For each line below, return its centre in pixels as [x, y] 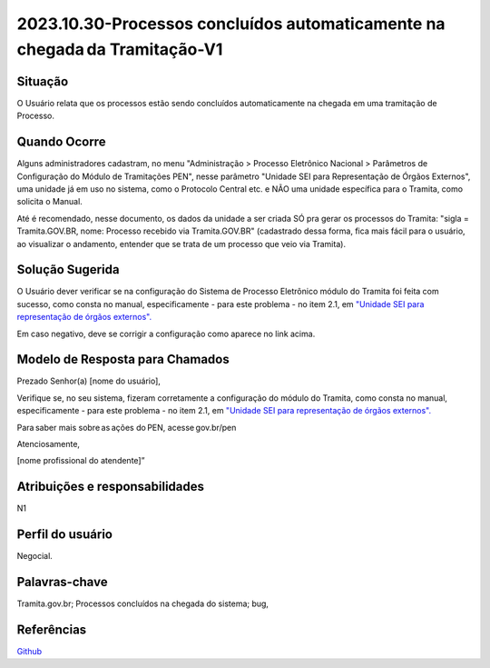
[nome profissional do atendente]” [81, 461]
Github [29, 652]
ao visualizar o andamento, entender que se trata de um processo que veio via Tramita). [181, 244]
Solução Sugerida [68, 269]
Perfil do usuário [65, 535]
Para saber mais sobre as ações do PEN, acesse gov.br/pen [127, 427]
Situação [43, 81]
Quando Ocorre [61, 142]
